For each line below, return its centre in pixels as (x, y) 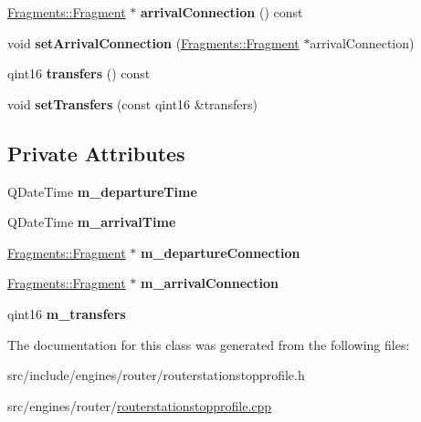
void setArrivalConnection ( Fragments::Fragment (153, 42)
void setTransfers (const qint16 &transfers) (132, 103)
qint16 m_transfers (67, 313)
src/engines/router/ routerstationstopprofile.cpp (140, 405)
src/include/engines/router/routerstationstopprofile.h (156, 375)
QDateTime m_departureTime (102, 191)
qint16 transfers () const (79, 73)
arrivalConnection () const (222, 12)
